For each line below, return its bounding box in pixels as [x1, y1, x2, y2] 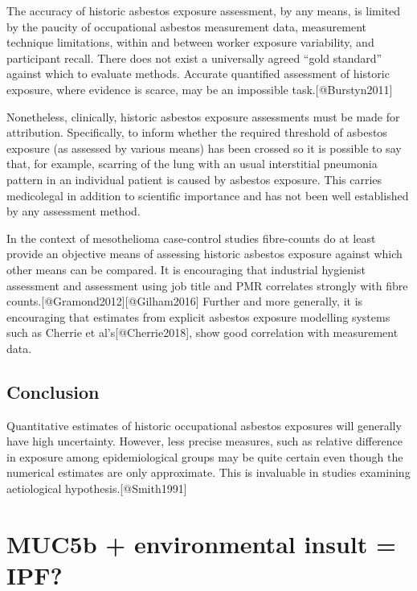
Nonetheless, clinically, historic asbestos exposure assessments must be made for [6, 108, 400, 125]
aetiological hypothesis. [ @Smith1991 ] [6, 480, 187, 497]
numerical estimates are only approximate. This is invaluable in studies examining [6, 464, 411, 481]
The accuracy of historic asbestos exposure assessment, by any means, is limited [6, 2, 401, 18]
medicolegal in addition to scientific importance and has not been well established [6, 187, 409, 203]
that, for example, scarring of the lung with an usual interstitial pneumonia [6, 155, 378, 172]
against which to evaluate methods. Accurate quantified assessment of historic [6, 65, 390, 82]
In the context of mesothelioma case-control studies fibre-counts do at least [6, 229, 376, 246]
